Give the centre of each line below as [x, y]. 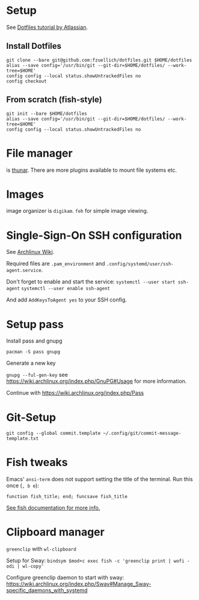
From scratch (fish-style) [54, 100]
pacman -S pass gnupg [33, 352]
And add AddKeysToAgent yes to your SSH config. [67, 300]
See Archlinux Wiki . [30, 252]
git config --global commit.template [54, 434]
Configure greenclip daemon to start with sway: [65, 578]
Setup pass [35, 324]
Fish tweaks [37, 463]
